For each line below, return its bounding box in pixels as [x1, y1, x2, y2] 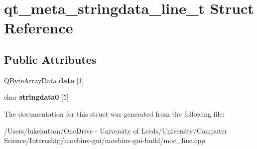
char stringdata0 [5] [4, 92, 69, 102]
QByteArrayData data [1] [4, 75, 84, 85]
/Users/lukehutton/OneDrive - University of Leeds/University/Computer [4, 125, 228, 136]
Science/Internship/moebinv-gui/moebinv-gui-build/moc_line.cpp [4, 135, 205, 146]
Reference [4, 17, 73, 38]
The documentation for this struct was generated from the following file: [4, 108, 225, 119]
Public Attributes [4, 51, 97, 67]
